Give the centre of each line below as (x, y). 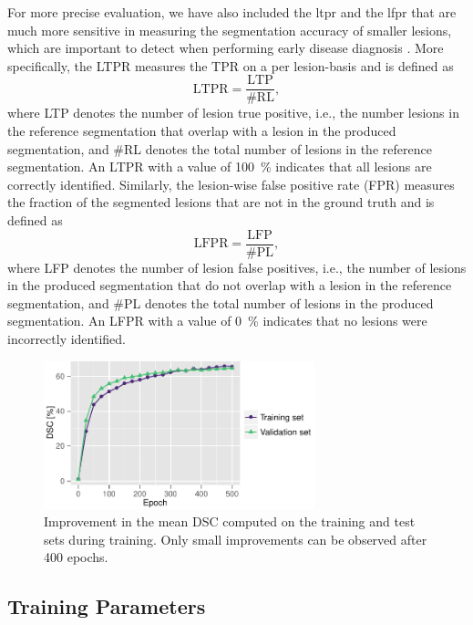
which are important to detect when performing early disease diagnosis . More (226, 48)
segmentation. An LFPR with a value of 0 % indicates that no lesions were (217, 321)
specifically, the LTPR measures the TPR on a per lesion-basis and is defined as (231, 65)
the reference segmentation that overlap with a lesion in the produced (202, 131)
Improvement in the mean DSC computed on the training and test (230, 521)
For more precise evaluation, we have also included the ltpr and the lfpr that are (232, 12)
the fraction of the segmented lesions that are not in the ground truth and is (221, 202)
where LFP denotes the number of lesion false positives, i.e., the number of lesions (237, 267)
